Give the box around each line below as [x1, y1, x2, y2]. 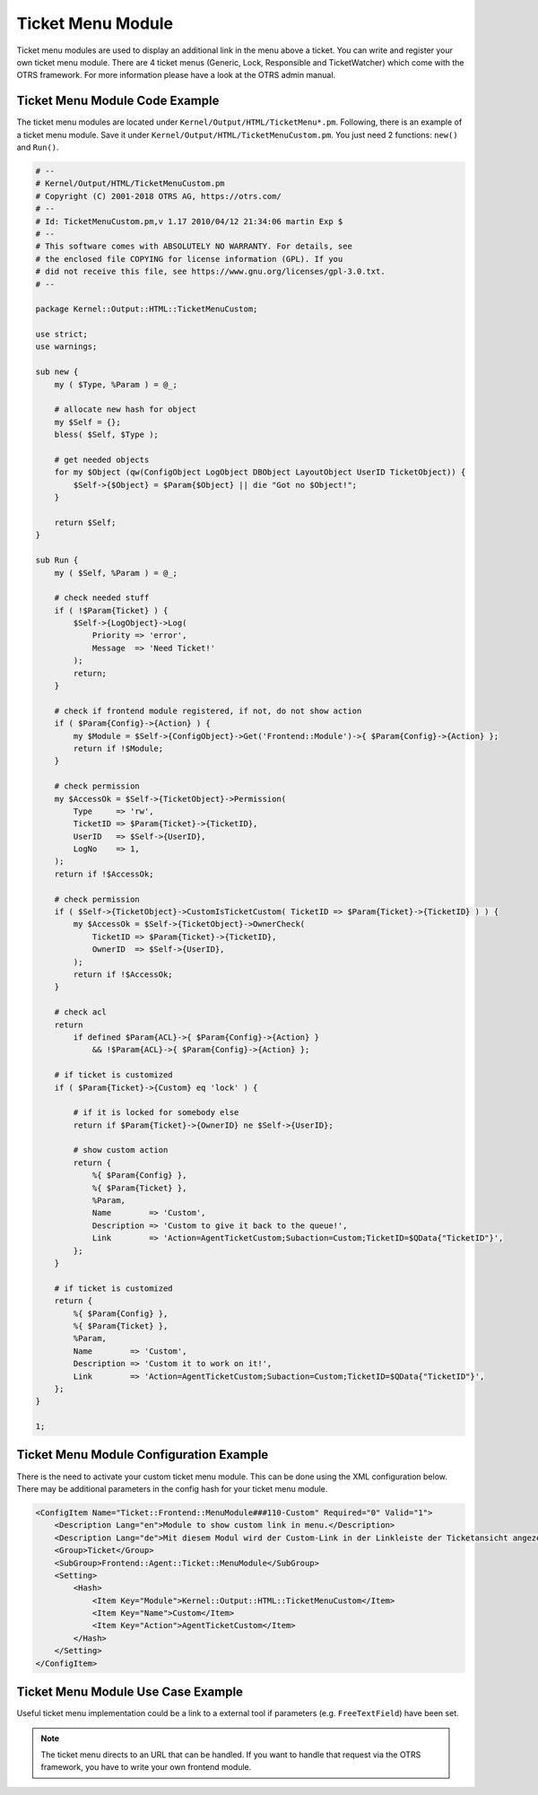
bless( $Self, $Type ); [54, 430, 159, 440]
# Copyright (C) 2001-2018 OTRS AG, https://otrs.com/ [35, 191, 282, 201]
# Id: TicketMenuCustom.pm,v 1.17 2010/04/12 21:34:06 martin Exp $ [35, 216, 343, 226]
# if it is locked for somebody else [73, 1108, 239, 1118]
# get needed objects [54, 454, 150, 465]
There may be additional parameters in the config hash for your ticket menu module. [16, 1483, 328, 1494]
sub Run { [35, 555, 79, 565]
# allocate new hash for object [54, 405, 197, 414]
